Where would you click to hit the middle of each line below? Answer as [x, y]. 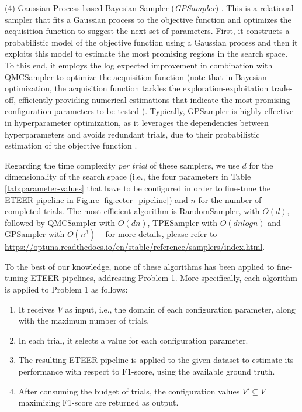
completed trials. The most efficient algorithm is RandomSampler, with [132, 211]
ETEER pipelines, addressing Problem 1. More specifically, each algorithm [164, 278]
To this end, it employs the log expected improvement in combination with [139, 65]
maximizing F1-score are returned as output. [98, 402]
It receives [37, 309]
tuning [16, 278]
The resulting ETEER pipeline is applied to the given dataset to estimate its [156, 360]
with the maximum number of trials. [84, 320]
